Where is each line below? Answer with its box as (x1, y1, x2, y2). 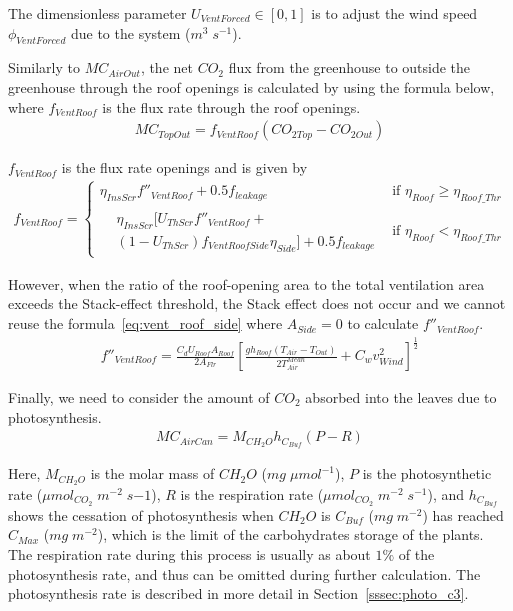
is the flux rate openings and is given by (61, 157, 308, 178)
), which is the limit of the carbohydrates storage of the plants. (97, 524, 484, 545)
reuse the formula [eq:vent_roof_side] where (8, 313, 283, 334)
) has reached (422, 504, 504, 525)
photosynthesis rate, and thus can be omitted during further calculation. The (8, 563, 481, 584)
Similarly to (8, 57, 81, 78)
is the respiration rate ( (180, 483, 324, 504)
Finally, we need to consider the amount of (8, 387, 270, 408)
